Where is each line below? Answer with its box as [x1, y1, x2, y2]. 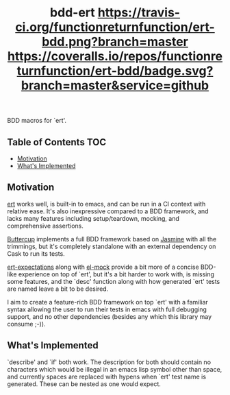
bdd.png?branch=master [42, 34, 188, 49]
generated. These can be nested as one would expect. [7, 379, 161, 388]
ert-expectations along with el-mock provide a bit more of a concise [7, 263, 200, 271]
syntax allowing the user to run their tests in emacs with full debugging [7, 305, 207, 313]
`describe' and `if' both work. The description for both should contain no [7, 358, 211, 366]
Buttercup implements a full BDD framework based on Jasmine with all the [7, 235, 217, 243]
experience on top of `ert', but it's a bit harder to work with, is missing [18, 270, 214, 278]
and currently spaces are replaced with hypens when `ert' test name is [7, 372, 207, 381]
